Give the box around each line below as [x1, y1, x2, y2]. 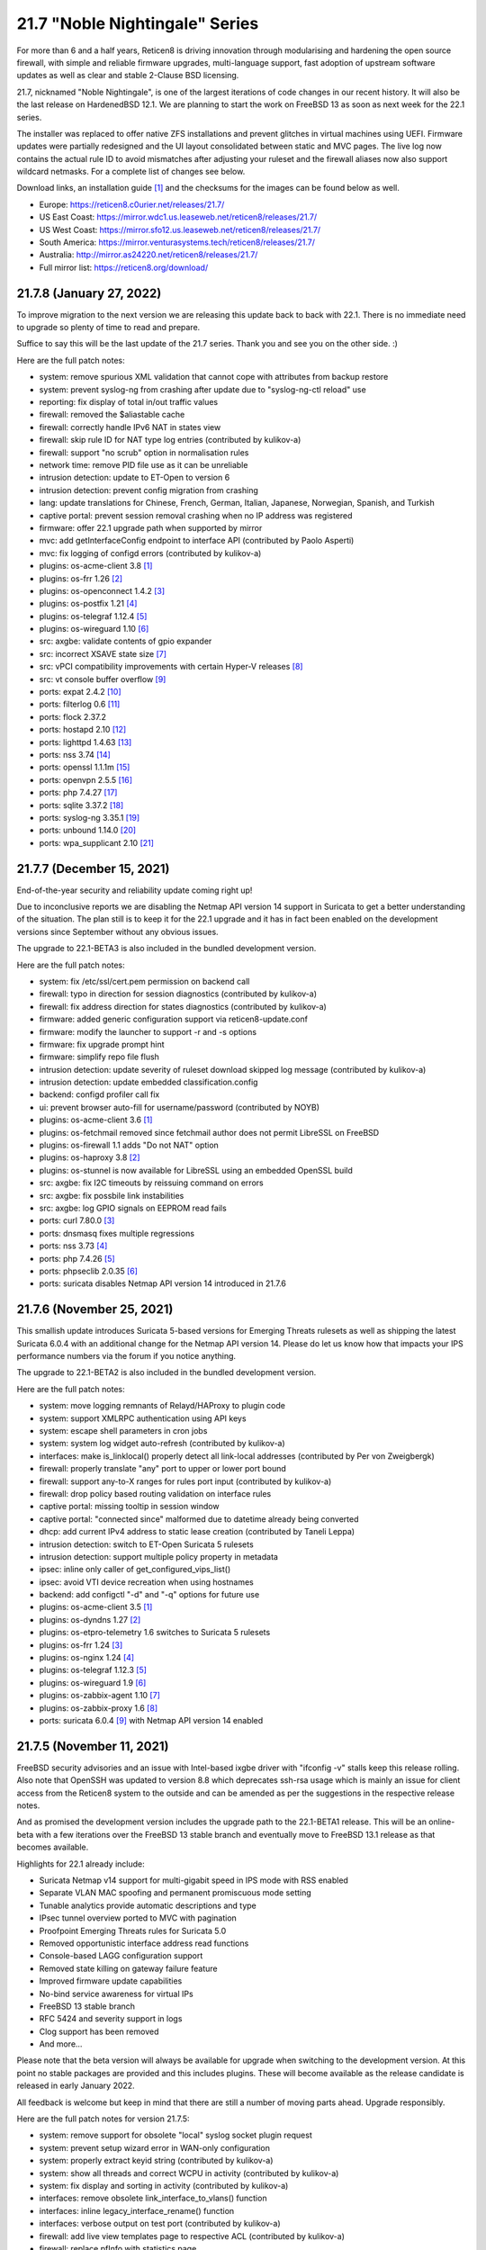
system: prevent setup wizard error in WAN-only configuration [39, 2142, 270, 2153]
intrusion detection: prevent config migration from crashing [39, 484, 258, 495]
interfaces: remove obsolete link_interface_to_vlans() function [39, 2192, 267, 2204]
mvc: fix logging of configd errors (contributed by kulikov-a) [39, 547, 262, 558]
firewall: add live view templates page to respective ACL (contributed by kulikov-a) [39, 2230, 346, 2241]
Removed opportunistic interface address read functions [39, 1938, 249, 1948]
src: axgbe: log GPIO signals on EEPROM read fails [39, 1202, 227, 1213]
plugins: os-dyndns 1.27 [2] [39, 1614, 141, 1624]
